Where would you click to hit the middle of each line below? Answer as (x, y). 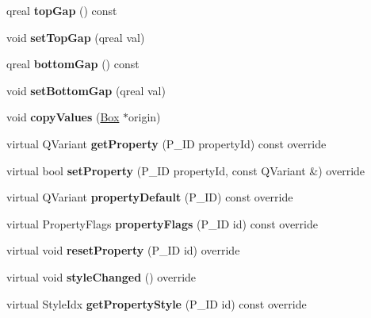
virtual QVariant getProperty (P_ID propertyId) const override (166, 143)
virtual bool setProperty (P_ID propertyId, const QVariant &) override (186, 170)
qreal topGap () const (62, 10)
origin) (145, 117)
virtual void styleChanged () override (101, 276)
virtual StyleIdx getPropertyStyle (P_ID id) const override (157, 303)
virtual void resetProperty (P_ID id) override (123, 250)
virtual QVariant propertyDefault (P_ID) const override (150, 197)
